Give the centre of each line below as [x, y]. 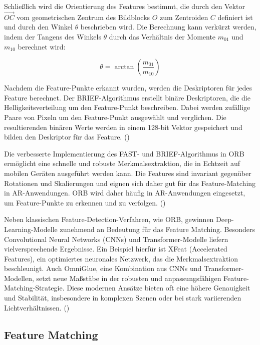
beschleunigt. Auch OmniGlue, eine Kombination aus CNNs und [103, 268]
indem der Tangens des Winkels [53, 36]
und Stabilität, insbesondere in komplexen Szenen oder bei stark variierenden [123, 298]
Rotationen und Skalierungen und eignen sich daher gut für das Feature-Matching [130, 183]
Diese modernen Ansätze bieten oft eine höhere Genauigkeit [159, 288]
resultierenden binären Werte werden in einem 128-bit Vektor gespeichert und [123, 127]
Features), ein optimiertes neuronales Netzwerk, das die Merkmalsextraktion [121, 258]
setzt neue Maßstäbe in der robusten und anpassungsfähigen [129, 278]
